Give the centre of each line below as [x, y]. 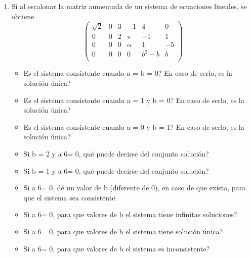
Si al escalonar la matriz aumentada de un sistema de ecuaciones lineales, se [129, 6]
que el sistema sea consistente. [70, 197]
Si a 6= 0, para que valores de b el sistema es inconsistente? [117, 248]
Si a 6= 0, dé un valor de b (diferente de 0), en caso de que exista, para [135, 188]
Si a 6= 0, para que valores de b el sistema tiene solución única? [123, 231]
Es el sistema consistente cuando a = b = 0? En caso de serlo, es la [128, 73]
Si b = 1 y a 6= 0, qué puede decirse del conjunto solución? [116, 170]
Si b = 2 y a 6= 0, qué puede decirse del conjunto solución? [116, 154]
